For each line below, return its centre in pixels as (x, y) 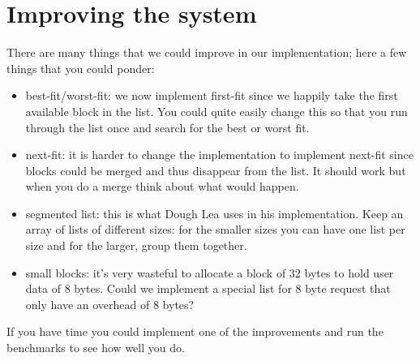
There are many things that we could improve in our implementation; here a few (207, 52)
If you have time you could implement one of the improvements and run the (195, 331)
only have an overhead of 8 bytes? (110, 304)
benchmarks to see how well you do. (96, 348)
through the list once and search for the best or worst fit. (167, 127)
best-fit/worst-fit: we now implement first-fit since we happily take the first (212, 95)
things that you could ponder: (81, 68)
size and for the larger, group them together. (136, 245)
